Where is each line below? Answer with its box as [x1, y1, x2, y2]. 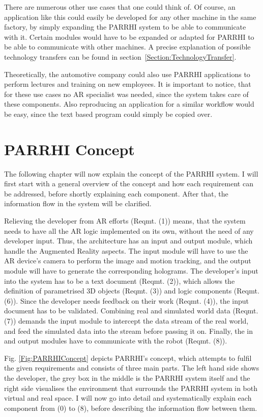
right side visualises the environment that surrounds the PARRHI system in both [4, 382, 257, 393]
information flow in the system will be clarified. [4, 198, 152, 209]
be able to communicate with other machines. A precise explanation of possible [4, 41, 251, 52]
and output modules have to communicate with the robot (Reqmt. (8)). [4, 335, 227, 346]
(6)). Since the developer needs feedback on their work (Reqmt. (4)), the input [4, 295, 249, 306]
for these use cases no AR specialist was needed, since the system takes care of [4, 88, 249, 99]
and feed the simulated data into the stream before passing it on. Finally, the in [4, 325, 253, 336]
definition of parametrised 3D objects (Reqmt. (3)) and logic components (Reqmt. [4, 285, 259, 296]
